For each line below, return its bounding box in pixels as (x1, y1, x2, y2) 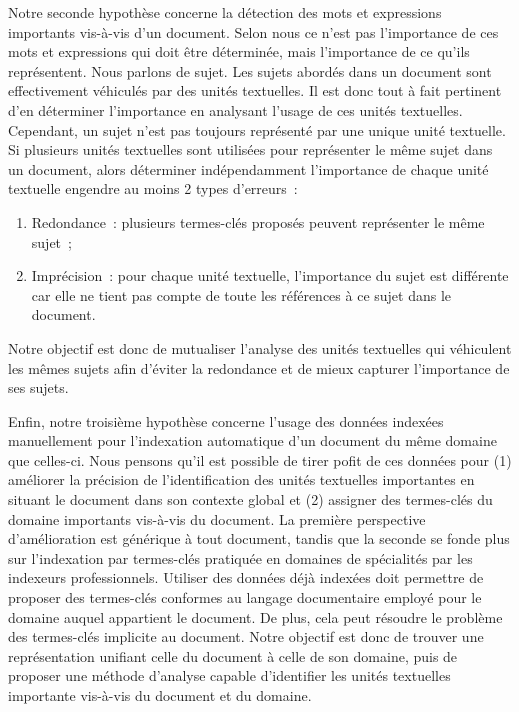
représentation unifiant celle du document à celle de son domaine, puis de (8, 645, 458, 666)
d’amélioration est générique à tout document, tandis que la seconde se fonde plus (8, 528, 510, 549)
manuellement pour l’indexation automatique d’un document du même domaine (8, 430, 497, 451)
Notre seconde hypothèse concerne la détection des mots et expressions (8, 2, 442, 22)
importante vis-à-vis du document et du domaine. (8, 685, 312, 705)
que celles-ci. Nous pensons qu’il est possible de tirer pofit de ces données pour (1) (8, 449, 512, 470)
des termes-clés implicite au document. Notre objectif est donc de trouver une (8, 626, 484, 647)
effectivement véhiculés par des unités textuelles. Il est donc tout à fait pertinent (8, 80, 502, 101)
